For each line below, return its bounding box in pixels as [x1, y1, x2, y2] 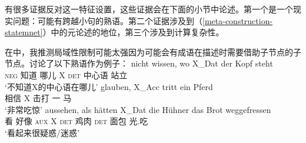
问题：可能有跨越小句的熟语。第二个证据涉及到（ [12, 14, 202, 26]
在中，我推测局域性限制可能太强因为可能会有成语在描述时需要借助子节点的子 [5, 45, 301, 58]
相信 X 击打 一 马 [5, 92, 72, 104]
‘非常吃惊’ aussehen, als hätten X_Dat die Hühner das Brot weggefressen [5, 103, 271, 115]
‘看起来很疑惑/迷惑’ [5, 126, 79, 138]
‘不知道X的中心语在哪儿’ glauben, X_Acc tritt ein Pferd [5, 80, 213, 92]
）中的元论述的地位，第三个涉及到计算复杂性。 [42, 26, 224, 38]
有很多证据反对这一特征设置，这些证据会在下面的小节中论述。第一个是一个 [5, 3, 293, 15]
